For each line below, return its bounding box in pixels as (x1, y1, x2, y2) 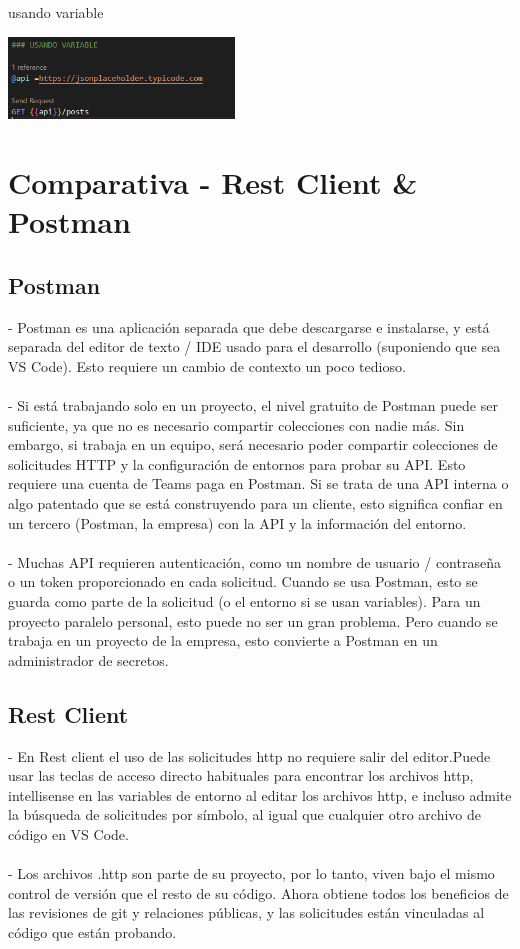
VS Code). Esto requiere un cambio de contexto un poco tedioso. (8, 355, 406, 376)
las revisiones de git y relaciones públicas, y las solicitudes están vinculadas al (8, 902, 485, 923)
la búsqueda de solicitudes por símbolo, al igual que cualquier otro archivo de (8, 804, 481, 825)
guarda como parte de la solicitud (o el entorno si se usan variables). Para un (8, 590, 481, 611)
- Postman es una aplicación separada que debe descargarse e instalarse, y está (8, 316, 490, 337)
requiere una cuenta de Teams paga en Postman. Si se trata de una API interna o (8, 473, 509, 494)
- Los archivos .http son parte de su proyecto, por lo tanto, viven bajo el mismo (8, 863, 495, 884)
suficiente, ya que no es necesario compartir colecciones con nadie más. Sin (8, 414, 465, 435)
